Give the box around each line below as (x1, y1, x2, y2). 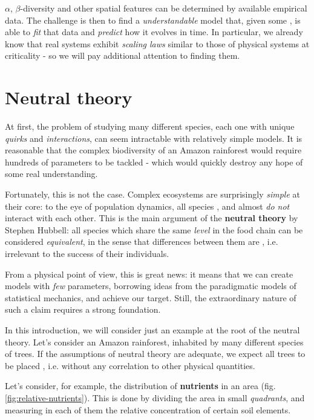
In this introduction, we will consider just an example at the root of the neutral (5, 324, 300, 336)
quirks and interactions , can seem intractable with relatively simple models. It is (5, 132, 303, 144)
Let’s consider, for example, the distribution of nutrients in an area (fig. (5, 379, 276, 392)
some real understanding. (5, 167, 98, 180)
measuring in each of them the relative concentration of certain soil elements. (5, 403, 291, 416)
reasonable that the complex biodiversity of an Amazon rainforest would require (5, 144, 302, 156)
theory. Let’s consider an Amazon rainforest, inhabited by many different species (5, 335, 304, 348)
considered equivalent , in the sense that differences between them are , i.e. (5, 235, 278, 248)
